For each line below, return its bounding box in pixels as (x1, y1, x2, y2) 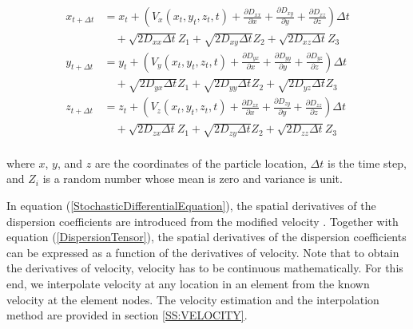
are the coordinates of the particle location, (94, 154, 307, 171)
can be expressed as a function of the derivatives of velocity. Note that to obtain (6, 244, 399, 260)
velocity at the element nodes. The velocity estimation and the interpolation (6, 291, 379, 307)
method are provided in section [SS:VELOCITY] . (6, 307, 248, 323)
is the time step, (328, 154, 407, 171)
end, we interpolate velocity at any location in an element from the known (6, 275, 370, 292)
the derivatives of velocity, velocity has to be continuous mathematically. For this (6, 260, 403, 276)
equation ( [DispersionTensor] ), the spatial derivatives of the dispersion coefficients (6, 228, 407, 245)
